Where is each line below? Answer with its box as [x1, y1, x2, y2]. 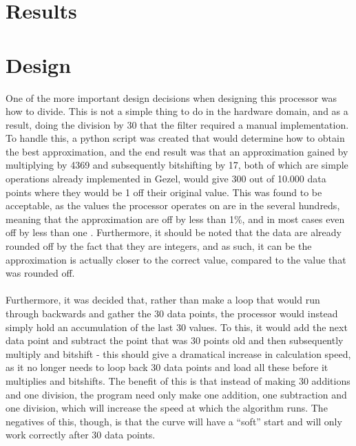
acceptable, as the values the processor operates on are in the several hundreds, [6, 198, 340, 213]
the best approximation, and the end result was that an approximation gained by [6, 144, 348, 158]
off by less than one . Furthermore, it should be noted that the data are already [6, 225, 342, 240]
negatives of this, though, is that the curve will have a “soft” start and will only [6, 414, 342, 428]
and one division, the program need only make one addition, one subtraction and [6, 387, 347, 401]
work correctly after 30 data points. [6, 427, 156, 442]
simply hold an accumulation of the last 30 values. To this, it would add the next [6, 319, 348, 334]
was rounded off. [6, 266, 75, 280]
